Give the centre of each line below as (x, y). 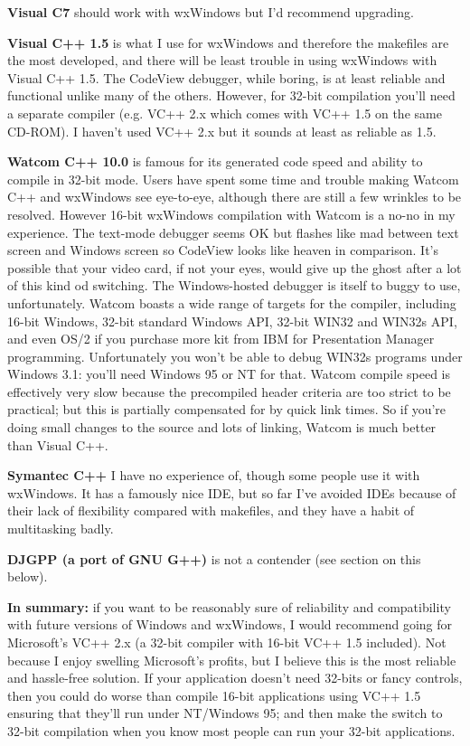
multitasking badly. (61, 529)
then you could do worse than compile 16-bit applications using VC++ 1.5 (214, 695)
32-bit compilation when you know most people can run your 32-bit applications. (231, 730)
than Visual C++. (58, 444)
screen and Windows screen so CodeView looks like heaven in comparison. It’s (223, 250)
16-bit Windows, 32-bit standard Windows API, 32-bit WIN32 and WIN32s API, (232, 321)
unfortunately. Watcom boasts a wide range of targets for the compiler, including (232, 302)
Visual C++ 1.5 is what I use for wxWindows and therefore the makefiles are (228, 42)
